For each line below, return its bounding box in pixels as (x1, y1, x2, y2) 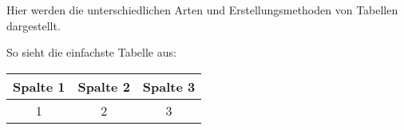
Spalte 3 (142, 77, 196, 96)
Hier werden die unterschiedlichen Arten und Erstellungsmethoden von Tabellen (6, 2, 398, 18)
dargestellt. (6, 17, 61, 33)
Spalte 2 (77, 77, 130, 96)
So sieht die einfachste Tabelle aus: (6, 44, 176, 61)
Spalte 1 (13, 77, 65, 96)
